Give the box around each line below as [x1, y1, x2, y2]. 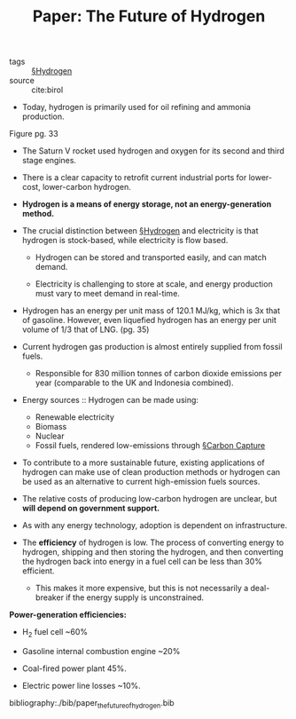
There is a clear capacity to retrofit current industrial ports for [21, 172, 247, 183]
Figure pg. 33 [9, 129, 59, 139]
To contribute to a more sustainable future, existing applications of [21, 457, 265, 468]
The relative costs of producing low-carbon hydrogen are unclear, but [21, 494, 277, 504]
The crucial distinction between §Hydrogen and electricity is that [21, 225, 259, 236]
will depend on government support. [21, 503, 160, 514]
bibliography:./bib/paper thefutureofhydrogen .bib [9, 697, 175, 710]
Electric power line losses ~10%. [21, 680, 142, 691]
